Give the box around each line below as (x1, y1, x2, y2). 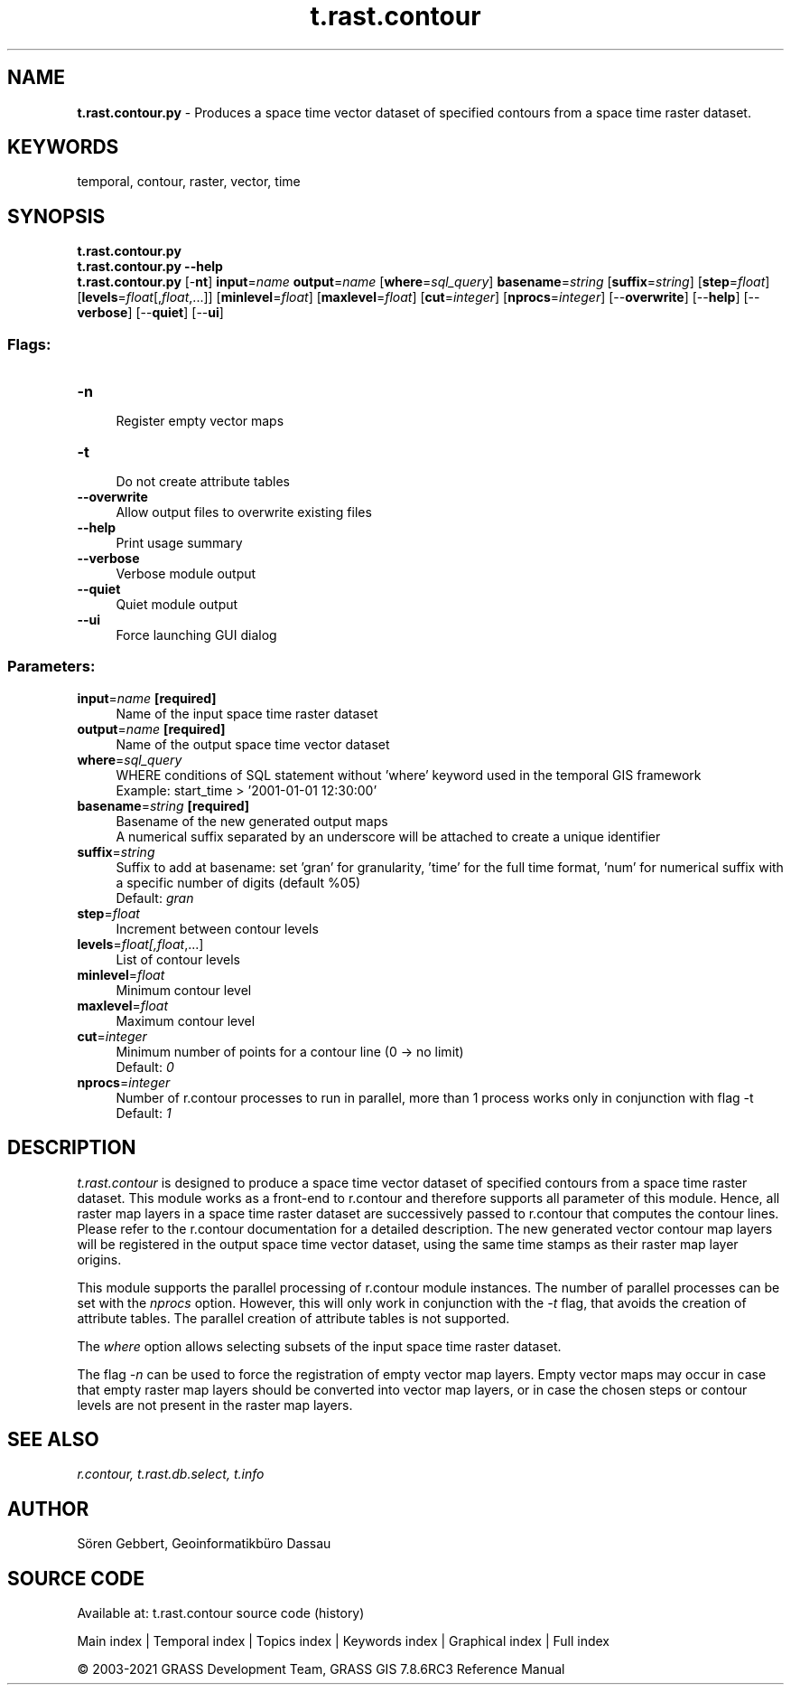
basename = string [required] (77, 797, 250, 813)
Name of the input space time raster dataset (116, 705, 378, 721)
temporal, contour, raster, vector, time (77, 174, 301, 190)
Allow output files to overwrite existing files (116, 504, 372, 521)
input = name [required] (77, 690, 217, 706)
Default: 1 (116, 1104, 172, 1121)
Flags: (7, 334, 51, 353)
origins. (77, 1251, 122, 1267)
